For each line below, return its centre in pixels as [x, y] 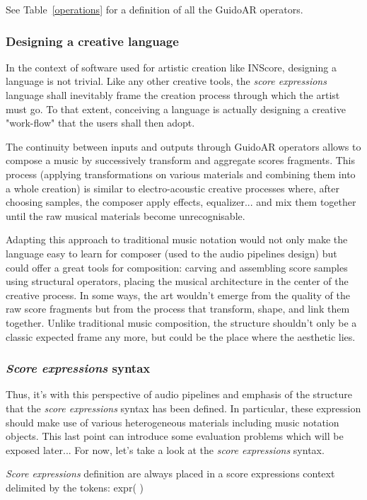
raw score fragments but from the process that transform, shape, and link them [178, 309]
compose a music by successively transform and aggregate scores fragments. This [180, 160]
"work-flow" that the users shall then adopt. [100, 123]
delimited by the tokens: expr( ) [75, 487]
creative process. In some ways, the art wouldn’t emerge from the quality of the [178, 295]
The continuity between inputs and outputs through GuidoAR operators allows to [183, 146]
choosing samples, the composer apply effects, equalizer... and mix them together [181, 202]
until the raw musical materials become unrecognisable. [126, 215]
